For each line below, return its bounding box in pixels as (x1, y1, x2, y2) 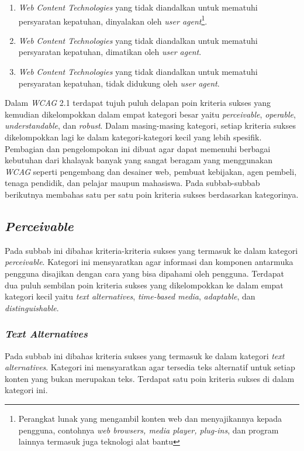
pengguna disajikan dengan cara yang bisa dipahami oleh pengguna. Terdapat (5, 267, 284, 279)
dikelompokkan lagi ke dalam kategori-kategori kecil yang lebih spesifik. (5, 131, 262, 143)
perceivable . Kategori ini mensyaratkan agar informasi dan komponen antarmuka (5, 256, 293, 268)
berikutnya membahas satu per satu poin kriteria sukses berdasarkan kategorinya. (5, 188, 299, 200)
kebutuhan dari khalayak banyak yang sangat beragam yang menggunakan (5, 154, 272, 166)
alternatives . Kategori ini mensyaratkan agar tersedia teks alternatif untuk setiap (5, 361, 295, 373)
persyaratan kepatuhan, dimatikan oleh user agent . (18, 46, 202, 58)
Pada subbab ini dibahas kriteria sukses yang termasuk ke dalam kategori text (5, 349, 285, 362)
